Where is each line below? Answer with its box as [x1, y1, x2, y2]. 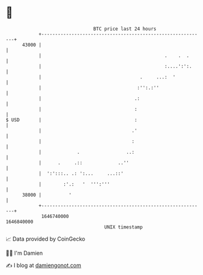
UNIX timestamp [104, 224, 143, 230]
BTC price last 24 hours [93, 26, 157, 32]
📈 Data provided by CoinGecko [6, 235, 86, 243]
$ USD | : [6, 116, 138, 123]
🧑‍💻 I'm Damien [6, 249, 43, 257]
